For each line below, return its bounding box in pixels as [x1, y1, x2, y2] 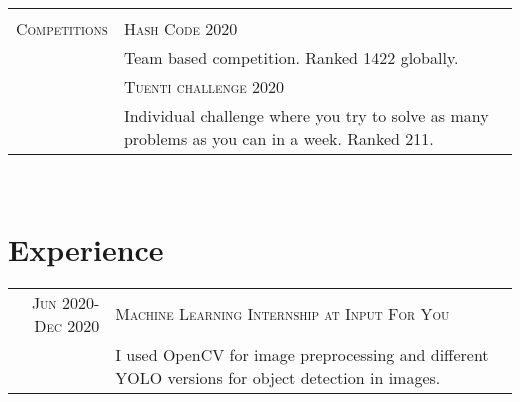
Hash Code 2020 [123, 17, 238, 40]
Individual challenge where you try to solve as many [123, 104, 489, 127]
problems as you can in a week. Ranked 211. [123, 127, 434, 150]
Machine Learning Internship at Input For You [115, 302, 450, 326]
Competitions [16, 17, 108, 40]
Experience [8, 228, 164, 269]
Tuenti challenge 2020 [123, 75, 285, 98]
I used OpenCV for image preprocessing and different [115, 342, 489, 366]
